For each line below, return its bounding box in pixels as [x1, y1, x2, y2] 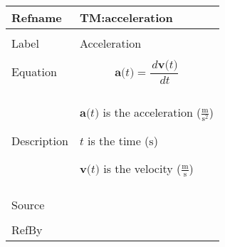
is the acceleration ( [103, 103, 202, 120]
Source [11, 196, 45, 214]
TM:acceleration [79, 9, 173, 26]
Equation [11, 63, 57, 80]
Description [11, 132, 68, 149]
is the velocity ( [103, 159, 182, 177]
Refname [11, 9, 62, 26]
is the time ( [88, 132, 150, 149]
